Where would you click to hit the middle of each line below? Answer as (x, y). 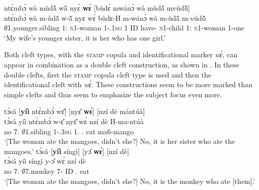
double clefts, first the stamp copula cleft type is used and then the (108, 74)
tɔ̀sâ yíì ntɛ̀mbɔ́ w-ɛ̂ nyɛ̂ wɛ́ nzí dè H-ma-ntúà (74, 121)
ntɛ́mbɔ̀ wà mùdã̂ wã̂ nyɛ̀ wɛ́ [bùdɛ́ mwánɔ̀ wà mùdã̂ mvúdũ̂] (97, 8)
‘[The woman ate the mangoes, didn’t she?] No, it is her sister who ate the (120, 141)
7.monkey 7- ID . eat (57, 170)
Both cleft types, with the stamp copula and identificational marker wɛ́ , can (121, 54)
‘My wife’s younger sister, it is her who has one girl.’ (85, 37)
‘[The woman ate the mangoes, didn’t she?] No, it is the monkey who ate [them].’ (130, 181)
